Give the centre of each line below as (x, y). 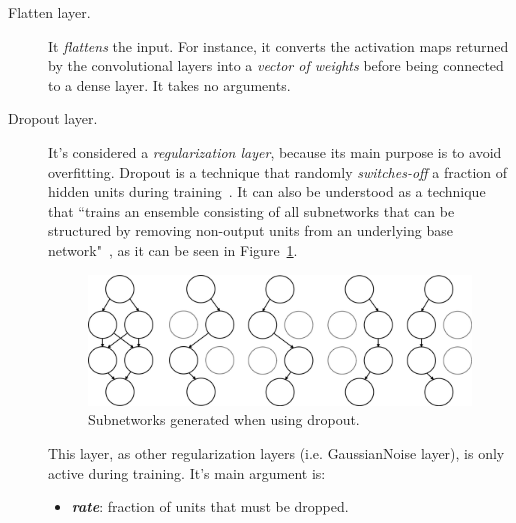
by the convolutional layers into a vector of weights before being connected (276, 65)
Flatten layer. (49, 12)
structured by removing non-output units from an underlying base (250, 230)
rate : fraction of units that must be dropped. (210, 506)
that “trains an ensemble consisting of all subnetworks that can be (251, 210)
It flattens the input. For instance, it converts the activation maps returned (278, 45)
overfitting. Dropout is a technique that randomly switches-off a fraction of (278, 171)
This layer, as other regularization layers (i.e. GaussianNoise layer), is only (276, 452)
